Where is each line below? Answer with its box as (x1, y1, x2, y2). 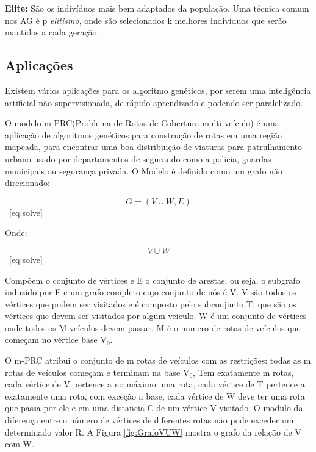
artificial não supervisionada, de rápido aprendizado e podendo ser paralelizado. (5, 96, 303, 109)
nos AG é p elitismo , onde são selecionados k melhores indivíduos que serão (5, 13, 287, 26)
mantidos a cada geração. (5, 26, 99, 38)
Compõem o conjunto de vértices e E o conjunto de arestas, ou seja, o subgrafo (5, 273, 300, 286)
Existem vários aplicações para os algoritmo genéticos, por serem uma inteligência (5, 84, 311, 96)
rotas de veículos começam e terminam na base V (5, 365, 190, 378)
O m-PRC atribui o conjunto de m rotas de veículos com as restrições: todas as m (5, 354, 311, 367)
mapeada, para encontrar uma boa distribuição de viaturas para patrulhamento (5, 140, 302, 153)
